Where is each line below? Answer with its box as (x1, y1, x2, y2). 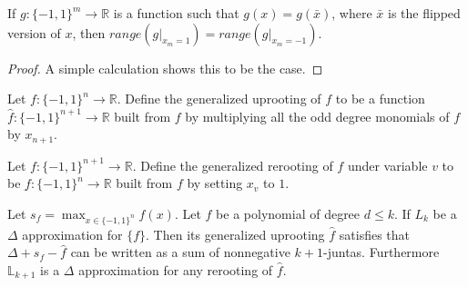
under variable (347, 155, 428, 174)
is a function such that (113, 4, 239, 22)
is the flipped (388, 4, 461, 22)
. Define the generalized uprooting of (117, 89, 321, 108)
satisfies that (339, 224, 411, 243)
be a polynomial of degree (216, 204, 361, 223)
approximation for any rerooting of (78, 260, 273, 279)
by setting (187, 173, 243, 193)
